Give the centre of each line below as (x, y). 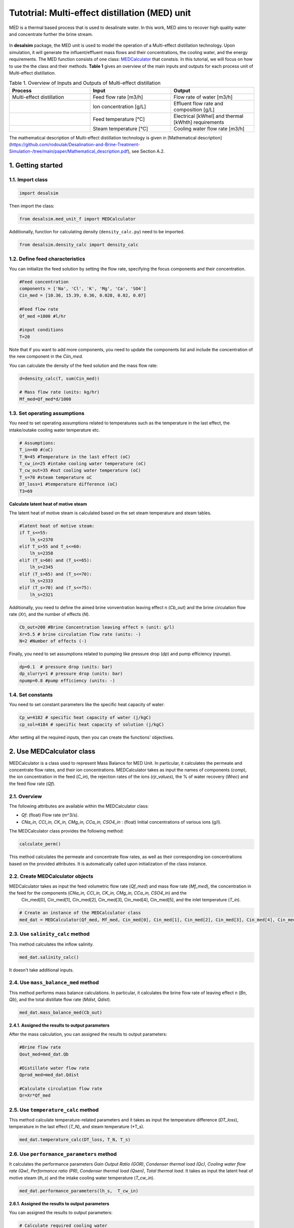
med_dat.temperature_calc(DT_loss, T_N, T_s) (75, 1140)
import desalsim (39, 193)
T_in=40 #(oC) (36, 450)
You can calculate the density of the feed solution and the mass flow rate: (83, 365)
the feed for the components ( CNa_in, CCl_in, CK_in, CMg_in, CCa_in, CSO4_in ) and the (98, 893)
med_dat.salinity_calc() (49, 957)
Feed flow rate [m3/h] (118, 97)
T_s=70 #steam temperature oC (56, 477)
